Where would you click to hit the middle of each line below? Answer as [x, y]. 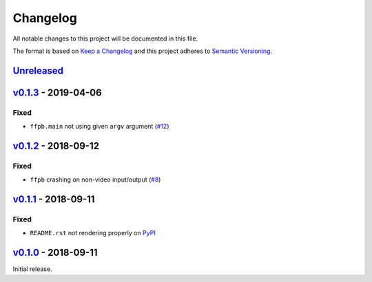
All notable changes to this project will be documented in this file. [105, 39]
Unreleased [38, 70]
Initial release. [32, 269]
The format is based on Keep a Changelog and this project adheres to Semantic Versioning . [142, 51]
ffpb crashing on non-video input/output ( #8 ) [95, 180]
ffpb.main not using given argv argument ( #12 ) [100, 127]
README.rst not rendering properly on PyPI [93, 233]
